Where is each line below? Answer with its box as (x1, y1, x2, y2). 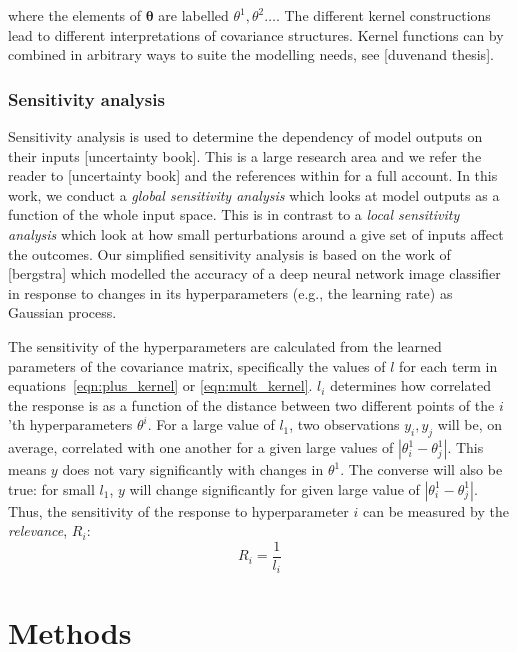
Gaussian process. (8, 302, 117, 323)
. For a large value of (147, 414, 275, 435)
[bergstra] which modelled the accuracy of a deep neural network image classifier (8, 263, 501, 284)
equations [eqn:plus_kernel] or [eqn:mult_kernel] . (8, 375, 313, 396)
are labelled (158, 5, 229, 25)
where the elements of (8, 5, 142, 25)
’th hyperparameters (8, 414, 133, 435)
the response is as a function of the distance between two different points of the (8, 394, 495, 415)
